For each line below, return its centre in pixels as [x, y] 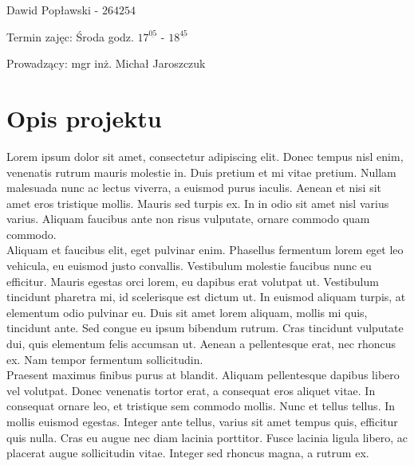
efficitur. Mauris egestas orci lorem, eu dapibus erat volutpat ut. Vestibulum [193, 281]
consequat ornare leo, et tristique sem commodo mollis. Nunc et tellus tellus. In [201, 406]
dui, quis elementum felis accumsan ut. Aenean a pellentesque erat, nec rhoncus [201, 344]
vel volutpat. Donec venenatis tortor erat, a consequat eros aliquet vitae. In [191, 390]
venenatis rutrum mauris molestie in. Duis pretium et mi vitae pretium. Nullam [201, 172]
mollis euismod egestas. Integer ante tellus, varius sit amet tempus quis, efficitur [202, 421]
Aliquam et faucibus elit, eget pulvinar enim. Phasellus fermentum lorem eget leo [205, 250]
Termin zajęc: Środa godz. [70, 36]
